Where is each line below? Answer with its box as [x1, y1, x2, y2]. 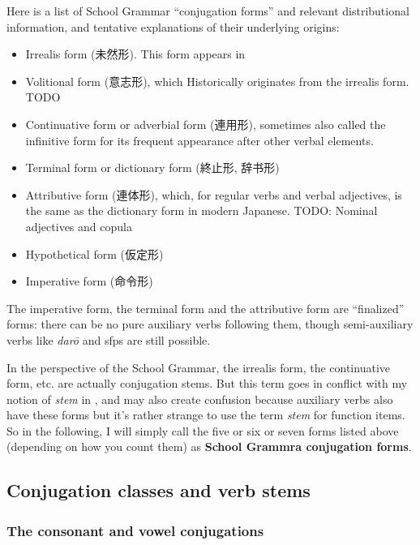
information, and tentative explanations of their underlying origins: [6, 18, 340, 35]
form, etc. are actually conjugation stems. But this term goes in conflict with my [6, 375, 408, 392]
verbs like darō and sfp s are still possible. [6, 331, 211, 348]
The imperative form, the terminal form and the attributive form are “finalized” [6, 299, 405, 316]
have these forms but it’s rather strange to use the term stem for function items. [6, 406, 405, 423]
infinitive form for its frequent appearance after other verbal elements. [25, 131, 374, 148]
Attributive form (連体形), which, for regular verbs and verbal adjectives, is [25, 186, 402, 203]
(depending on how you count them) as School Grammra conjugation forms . [6, 438, 412, 455]
